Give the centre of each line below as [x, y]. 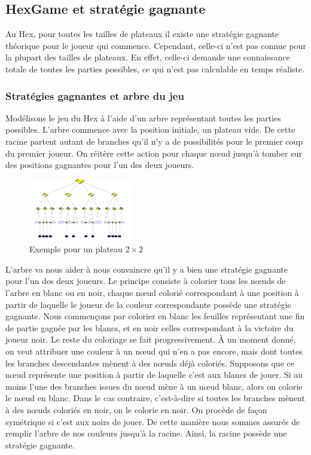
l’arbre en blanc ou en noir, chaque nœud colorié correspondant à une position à [152, 292]
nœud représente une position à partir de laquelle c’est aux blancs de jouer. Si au [154, 375]
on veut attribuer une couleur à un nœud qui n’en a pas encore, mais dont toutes [154, 351]
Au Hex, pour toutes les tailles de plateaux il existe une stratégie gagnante [142, 34]
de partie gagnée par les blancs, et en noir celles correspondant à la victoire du [150, 327]
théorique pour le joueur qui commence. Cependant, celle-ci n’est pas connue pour [156, 45]
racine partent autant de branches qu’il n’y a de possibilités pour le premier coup [154, 141]
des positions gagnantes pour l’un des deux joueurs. [100, 165]
